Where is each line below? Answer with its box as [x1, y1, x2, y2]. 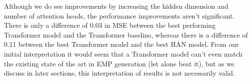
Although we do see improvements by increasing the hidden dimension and [4, 1, 228, 11]
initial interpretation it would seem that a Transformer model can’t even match [4, 48, 243, 59]
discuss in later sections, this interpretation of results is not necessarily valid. [4, 68, 235, 78]
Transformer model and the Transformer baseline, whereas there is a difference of [4, 29, 248, 40]
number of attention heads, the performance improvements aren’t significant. [4, 10, 235, 20]
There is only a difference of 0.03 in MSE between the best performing [4, 20, 216, 30]
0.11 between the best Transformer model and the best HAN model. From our [4, 39, 239, 49]
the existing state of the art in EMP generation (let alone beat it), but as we [4, 58, 235, 68]
